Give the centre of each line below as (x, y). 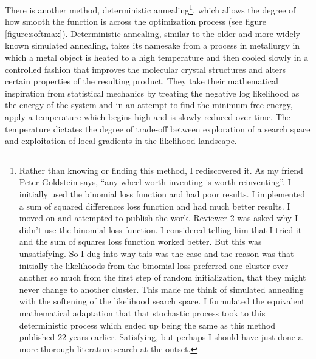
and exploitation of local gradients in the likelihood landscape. (121, 141)
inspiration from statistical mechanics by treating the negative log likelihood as (152, 93)
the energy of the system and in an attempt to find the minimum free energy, (149, 105)
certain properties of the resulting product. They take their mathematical (142, 81)
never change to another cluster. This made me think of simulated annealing (161, 289)
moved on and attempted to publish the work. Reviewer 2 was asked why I (158, 218)
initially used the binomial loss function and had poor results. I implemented (162, 193)
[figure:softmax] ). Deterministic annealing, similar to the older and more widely (153, 33)
